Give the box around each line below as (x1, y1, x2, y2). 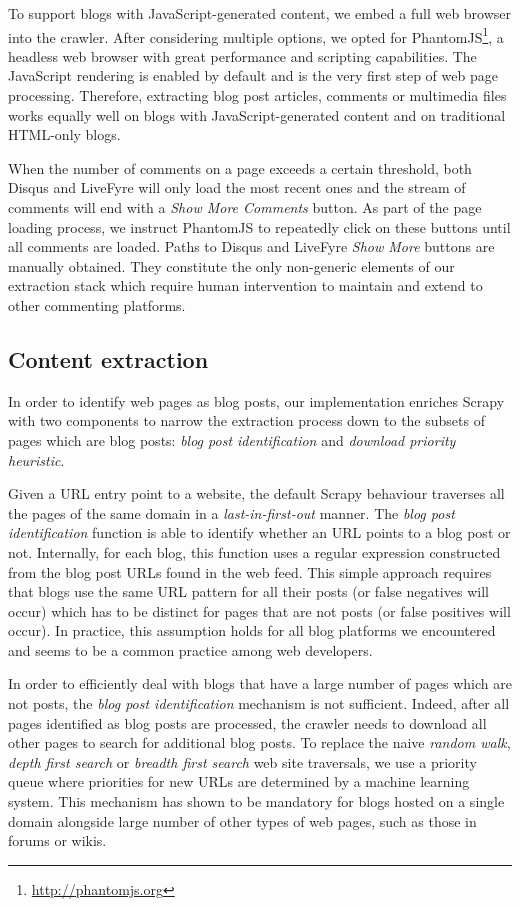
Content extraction (8, 343, 209, 374)
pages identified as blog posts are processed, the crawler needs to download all (8, 712, 487, 733)
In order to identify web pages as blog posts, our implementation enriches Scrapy (8, 390, 505, 411)
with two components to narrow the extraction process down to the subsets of (8, 410, 485, 431)
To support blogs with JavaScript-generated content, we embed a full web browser (8, 3, 512, 23)
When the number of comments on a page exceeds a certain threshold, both (8, 157, 472, 178)
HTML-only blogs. (8, 124, 121, 145)
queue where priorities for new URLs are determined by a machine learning (8, 771, 470, 792)
